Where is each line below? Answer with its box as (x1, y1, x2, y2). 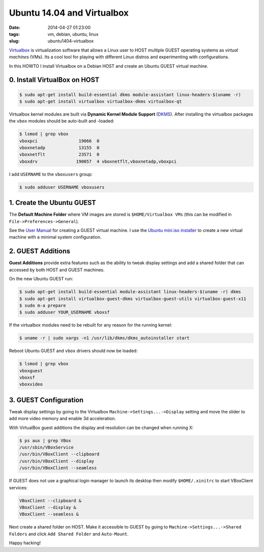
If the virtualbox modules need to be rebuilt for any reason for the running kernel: (9, 322, 173, 328)
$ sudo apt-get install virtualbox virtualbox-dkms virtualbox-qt (19, 99, 182, 104)
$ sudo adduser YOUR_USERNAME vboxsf (19, 309, 110, 315)
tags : (9, 31, 20, 37)
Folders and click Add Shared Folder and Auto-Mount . (9, 531, 129, 537)
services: (9, 484, 28, 490)
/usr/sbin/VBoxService (19, 445, 74, 451)
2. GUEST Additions (9, 247, 70, 255)
